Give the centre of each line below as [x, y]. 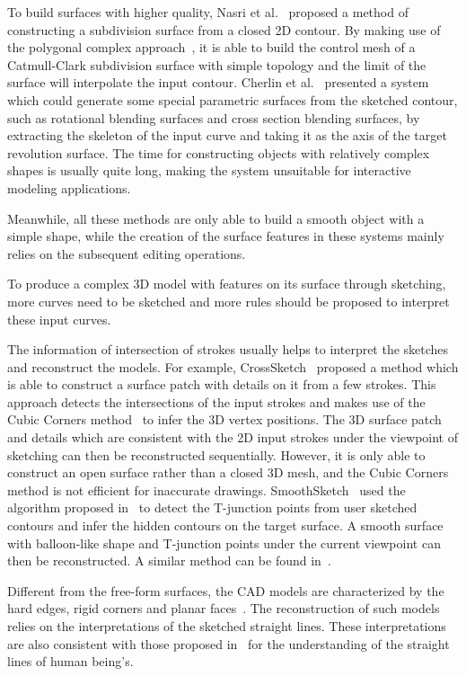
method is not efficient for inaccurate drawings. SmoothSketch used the [207, 489]
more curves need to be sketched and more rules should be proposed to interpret [229, 301]
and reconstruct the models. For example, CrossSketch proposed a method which [233, 366]
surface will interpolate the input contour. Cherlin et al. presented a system [218, 82]
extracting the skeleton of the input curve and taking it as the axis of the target [227, 135]
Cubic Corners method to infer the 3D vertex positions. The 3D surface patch [224, 419]
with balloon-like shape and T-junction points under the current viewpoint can [224, 543]
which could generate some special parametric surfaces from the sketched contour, [233, 99]
